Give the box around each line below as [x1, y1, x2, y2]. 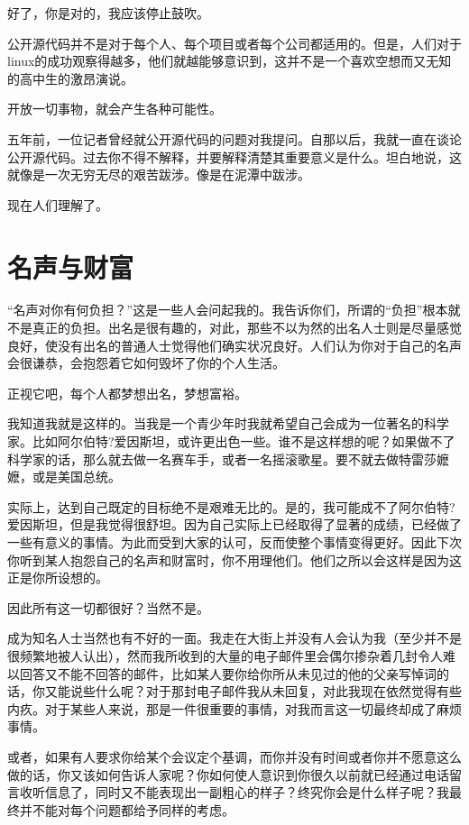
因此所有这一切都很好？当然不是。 [7, 598, 209, 617]
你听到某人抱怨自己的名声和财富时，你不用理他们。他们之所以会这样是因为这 [7, 550, 462, 569]
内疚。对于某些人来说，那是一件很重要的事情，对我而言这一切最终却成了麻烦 [7, 699, 462, 718]
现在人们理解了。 [7, 195, 108, 214]
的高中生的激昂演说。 [7, 69, 133, 87]
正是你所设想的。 [7, 568, 108, 587]
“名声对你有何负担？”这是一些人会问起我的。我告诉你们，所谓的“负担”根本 [7, 300, 448, 319]
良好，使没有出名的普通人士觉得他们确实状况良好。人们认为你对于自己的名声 [7, 335, 462, 354]
